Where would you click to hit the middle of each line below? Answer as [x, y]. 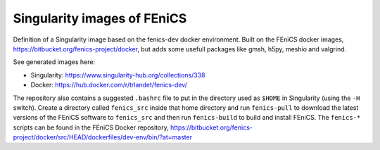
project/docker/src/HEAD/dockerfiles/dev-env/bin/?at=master [103, 137]
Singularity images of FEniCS [100, 18]
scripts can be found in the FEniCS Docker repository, [91, 127]
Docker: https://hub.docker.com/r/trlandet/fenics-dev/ [109, 85]
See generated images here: [54, 62]
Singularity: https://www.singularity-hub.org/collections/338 [118, 75]
